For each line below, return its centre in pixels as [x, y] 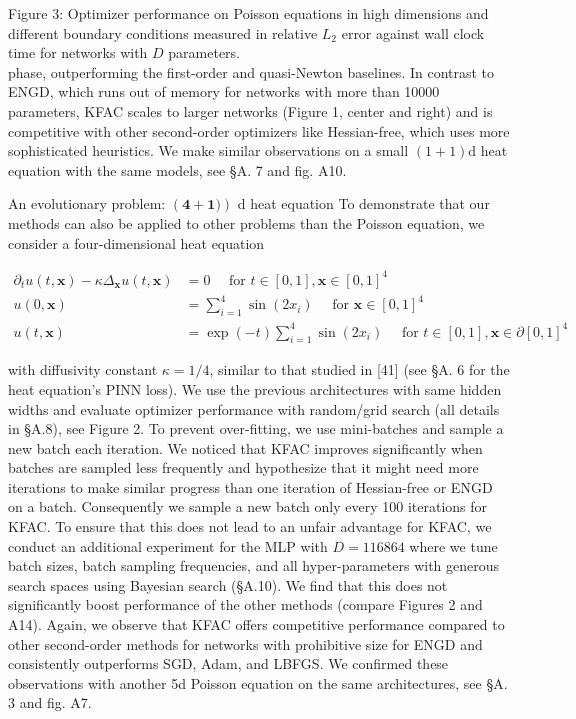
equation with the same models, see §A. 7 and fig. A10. [177, 169]
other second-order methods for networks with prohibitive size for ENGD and [245, 643]
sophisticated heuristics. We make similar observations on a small [208, 150]
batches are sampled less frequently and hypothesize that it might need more [243, 467]
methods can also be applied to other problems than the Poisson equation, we [246, 222]
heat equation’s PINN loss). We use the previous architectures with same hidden [255, 388]
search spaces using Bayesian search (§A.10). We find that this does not [228, 584]
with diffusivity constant [83, 369]
